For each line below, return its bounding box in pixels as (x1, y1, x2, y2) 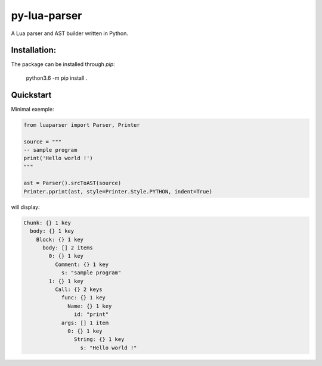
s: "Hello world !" (80, 344, 137, 351)
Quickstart (11, 90, 52, 100)
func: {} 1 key (61, 295, 106, 301)
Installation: (11, 45, 57, 55)
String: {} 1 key (73, 336, 125, 343)
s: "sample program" (61, 270, 122, 276)
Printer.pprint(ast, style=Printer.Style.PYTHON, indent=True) (23, 188, 213, 195)
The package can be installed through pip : (11, 61, 116, 68)
